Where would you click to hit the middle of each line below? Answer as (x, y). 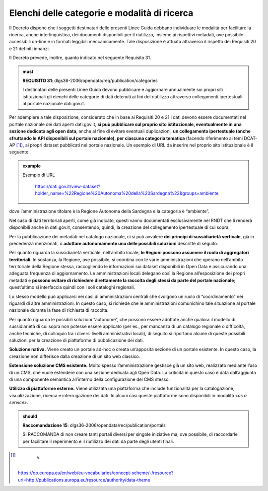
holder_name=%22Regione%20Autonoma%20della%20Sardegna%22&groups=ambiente (127, 193)
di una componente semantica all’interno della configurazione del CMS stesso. (90, 379)
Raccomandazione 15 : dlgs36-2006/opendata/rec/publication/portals (94, 425)
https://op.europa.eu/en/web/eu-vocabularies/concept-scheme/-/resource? (96, 473)
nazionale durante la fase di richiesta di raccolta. (59, 310)
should (30, 416)
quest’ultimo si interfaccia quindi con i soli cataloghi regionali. (72, 287)
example (32, 166)
